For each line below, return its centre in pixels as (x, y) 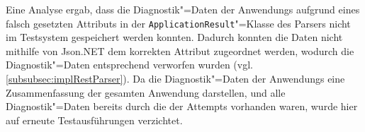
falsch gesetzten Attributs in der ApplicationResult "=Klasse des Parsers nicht (178, 23)
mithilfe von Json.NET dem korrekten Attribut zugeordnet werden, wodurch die (180, 50)
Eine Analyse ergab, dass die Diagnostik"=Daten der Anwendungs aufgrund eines (183, 9)
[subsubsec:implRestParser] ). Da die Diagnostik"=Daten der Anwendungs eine (175, 79)
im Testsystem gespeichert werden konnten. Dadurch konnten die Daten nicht (174, 37)
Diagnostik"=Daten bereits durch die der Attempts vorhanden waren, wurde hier (182, 106)
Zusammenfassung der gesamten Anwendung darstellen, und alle (146, 92)
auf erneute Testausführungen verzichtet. (94, 120)
